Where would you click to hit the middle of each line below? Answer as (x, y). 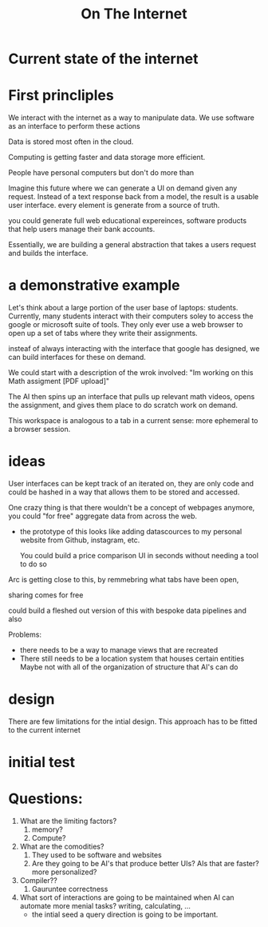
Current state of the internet (103, 59)
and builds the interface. (48, 254)
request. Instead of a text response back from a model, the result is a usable (134, 197)
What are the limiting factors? (68, 821)
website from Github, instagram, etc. (80, 540)
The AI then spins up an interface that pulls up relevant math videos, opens (132, 397)
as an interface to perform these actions (75, 126)
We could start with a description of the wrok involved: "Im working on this (131, 373)
